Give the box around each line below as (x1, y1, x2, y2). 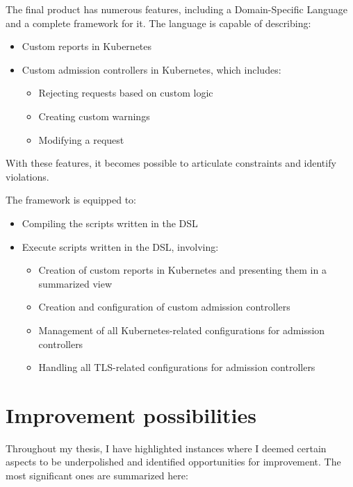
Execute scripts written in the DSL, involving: (22, 239, 219, 254)
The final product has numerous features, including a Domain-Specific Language (6, 2, 347, 16)
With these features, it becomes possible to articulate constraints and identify (6, 156, 336, 170)
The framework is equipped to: (6, 192, 136, 207)
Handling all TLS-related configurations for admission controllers (38, 360, 315, 374)
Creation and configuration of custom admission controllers (38, 299, 290, 314)
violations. (6, 169, 49, 183)
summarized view (38, 276, 113, 290)
